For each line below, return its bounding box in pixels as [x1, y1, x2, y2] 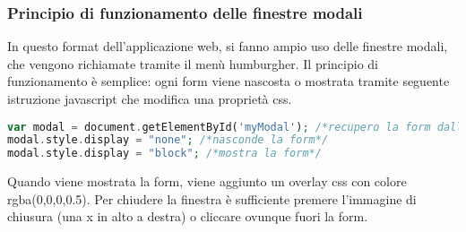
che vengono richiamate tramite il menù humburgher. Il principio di [7, 54, 378, 73]
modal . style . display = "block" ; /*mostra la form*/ [7, 147, 322, 160]
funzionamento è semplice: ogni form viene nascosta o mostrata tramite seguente [7, 72, 450, 90]
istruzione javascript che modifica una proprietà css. [7, 90, 292, 107]
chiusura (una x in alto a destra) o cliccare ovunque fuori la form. [7, 207, 368, 226]
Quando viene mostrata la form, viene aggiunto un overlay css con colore [7, 172, 407, 191]
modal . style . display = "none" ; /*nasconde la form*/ [7, 133, 329, 147]
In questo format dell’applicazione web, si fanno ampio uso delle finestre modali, [7, 37, 448, 56]
